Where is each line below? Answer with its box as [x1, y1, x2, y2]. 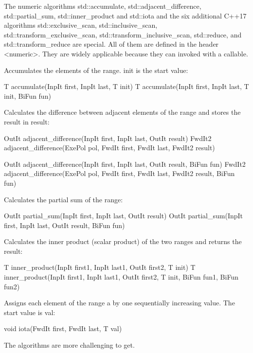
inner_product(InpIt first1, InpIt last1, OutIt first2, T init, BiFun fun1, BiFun [4, 272, 238, 282]
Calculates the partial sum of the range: [4, 194, 123, 204]
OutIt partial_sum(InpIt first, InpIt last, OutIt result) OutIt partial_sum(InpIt [4, 211, 243, 221]
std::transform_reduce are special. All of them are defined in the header [4, 39, 219, 49]
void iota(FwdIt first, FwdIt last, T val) [4, 323, 122, 334]
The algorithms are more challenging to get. [4, 340, 135, 350]
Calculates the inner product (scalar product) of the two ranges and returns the [4, 236, 242, 247]
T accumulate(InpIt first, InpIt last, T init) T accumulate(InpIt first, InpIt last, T [4, 81, 249, 91]
